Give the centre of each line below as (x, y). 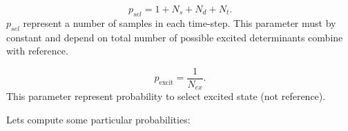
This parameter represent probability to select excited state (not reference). (166, 96)
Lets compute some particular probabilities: (98, 119)
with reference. (37, 51)
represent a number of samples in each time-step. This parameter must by (180, 22)
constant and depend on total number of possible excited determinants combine (175, 37)
